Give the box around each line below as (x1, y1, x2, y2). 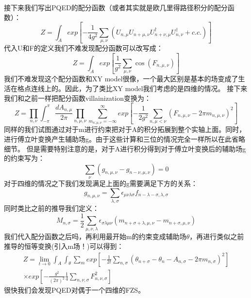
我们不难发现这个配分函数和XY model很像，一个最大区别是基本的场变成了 (4, 74, 238, 84)
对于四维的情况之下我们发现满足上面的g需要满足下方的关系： (4, 178, 198, 188)
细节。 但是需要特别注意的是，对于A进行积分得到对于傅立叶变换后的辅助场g (4, 143, 246, 153)
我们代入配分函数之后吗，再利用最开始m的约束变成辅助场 (4, 231, 186, 242)
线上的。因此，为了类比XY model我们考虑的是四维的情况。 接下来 (37, 83, 248, 93)
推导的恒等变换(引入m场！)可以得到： (4, 241, 124, 251)
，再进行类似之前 (189, 231, 244, 242)
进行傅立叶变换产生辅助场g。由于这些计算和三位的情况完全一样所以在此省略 (4, 133, 245, 144)
